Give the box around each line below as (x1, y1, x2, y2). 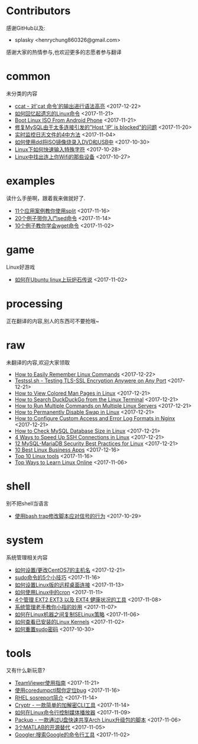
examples (6, 175, 55, 188)
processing (6, 297, 63, 310)
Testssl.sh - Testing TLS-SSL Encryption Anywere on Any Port (14, 377, 167, 384)
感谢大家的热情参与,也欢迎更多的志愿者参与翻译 (6, 49, 122, 56)
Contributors (6, 4, 71, 18)
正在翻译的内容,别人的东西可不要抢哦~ (6, 317, 99, 324)
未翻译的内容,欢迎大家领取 (6, 359, 70, 366)
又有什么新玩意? (6, 667, 46, 674)
